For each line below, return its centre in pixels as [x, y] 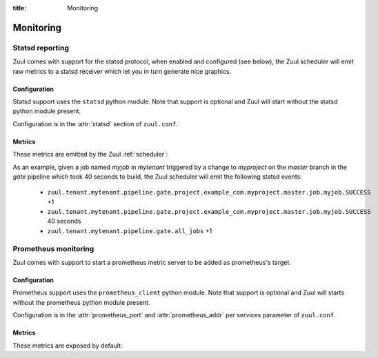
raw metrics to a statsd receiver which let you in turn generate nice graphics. [122, 71]
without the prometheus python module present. [81, 302]
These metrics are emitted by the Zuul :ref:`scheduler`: [90, 155]
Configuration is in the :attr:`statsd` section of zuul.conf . [96, 123]
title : [20, 8]
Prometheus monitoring [53, 248]
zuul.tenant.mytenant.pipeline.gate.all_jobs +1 [130, 230]
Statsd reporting [41, 48]
